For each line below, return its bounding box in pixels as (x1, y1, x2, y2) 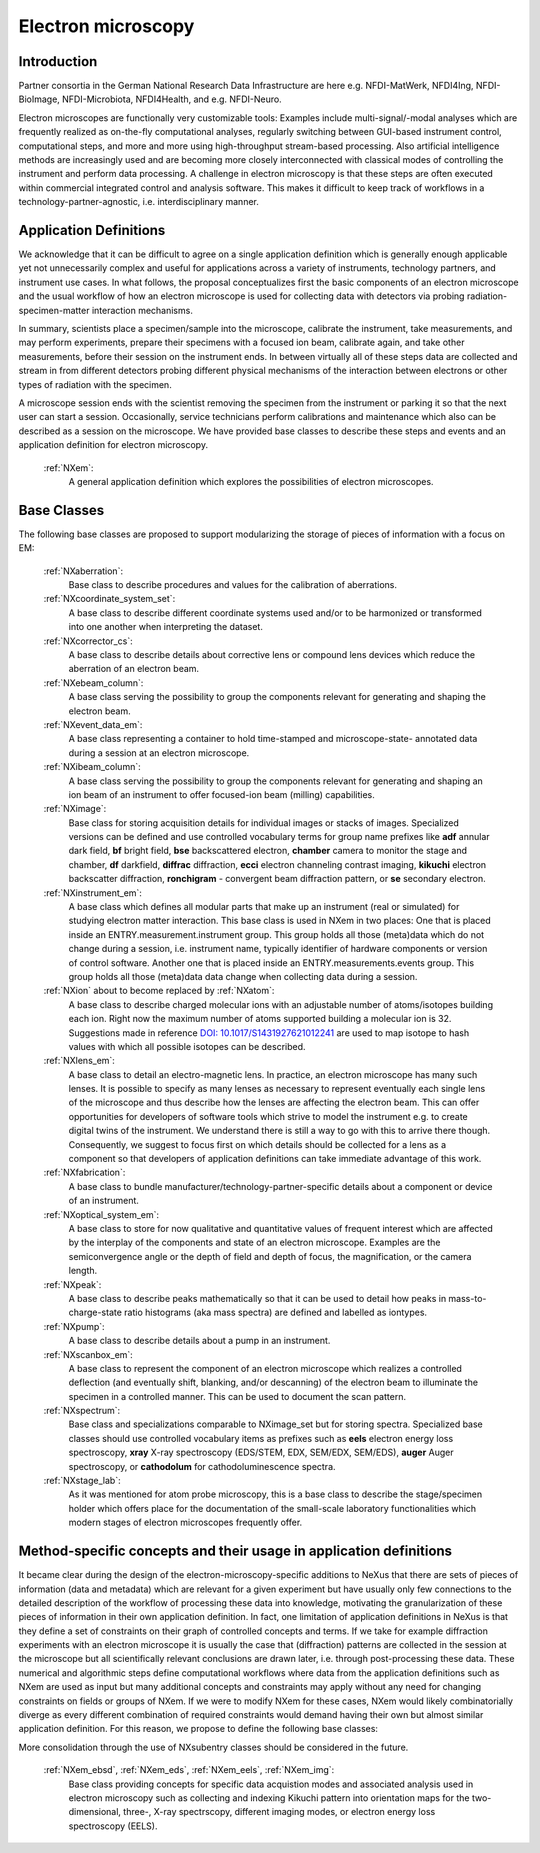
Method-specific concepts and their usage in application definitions (18, 1543, 453, 1560)
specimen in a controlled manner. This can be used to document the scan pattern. (68, 1390, 407, 1402)
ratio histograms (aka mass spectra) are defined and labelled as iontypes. (123, 1306, 428, 1319)
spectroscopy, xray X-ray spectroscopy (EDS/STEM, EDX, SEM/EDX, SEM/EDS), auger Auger (68, 1446, 454, 1459)
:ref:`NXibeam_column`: (43, 761, 141, 773)
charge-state (68, 1306, 122, 1319)
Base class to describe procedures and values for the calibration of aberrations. (68, 579, 398, 591)
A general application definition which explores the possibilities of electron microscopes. (68, 475, 434, 487)
